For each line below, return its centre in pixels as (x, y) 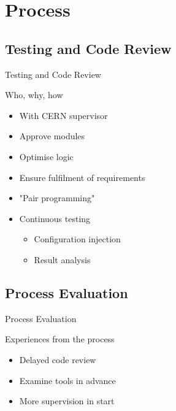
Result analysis (62, 259)
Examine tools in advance (67, 380)
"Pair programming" (57, 198)
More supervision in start (67, 401)
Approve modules (52, 136)
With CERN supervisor (63, 115)
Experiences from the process (60, 339)
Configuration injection (77, 239)
